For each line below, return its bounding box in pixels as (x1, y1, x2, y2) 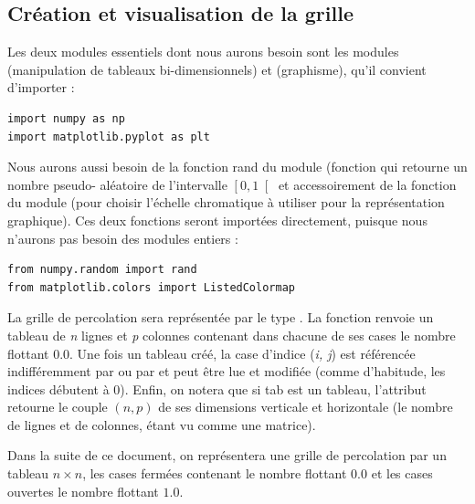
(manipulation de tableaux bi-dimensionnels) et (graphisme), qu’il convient (7, 59, 427, 79)
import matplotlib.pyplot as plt (7, 130, 210, 143)
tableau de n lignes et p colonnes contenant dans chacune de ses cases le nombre (7, 325, 456, 344)
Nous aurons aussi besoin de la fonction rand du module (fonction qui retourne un (7, 157, 468, 176)
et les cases (371, 464, 433, 483)
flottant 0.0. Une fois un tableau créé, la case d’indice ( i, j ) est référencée (7, 343, 416, 362)
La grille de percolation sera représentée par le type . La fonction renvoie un (7, 308, 434, 327)
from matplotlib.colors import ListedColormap (7, 280, 295, 294)
